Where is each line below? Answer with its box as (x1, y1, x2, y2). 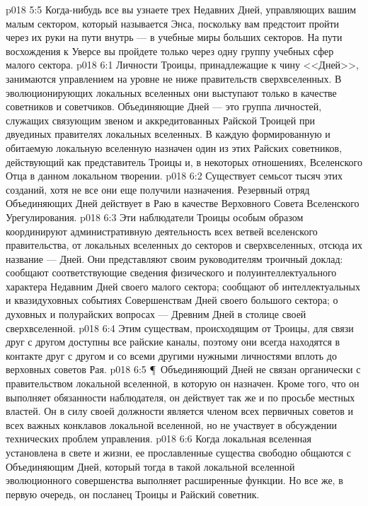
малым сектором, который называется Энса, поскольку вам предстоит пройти (6, 16, 340, 30)
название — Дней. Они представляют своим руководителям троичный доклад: (6, 251, 343, 266)
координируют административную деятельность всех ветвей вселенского (6, 223, 318, 238)
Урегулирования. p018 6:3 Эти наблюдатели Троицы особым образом (6, 209, 304, 224)
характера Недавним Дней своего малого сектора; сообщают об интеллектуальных (6, 278, 360, 293)
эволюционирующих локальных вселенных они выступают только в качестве (6, 85, 337, 100)
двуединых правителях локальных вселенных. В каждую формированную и (6, 126, 330, 141)
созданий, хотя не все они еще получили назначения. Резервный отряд (6, 182, 310, 196)
